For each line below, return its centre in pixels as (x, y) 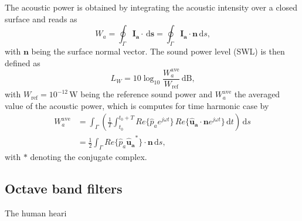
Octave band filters (64, 188)
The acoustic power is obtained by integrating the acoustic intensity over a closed (151, 7)
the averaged (257, 94)
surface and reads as (41, 18)
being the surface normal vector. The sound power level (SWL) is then (158, 51)
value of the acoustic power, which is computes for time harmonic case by (137, 105)
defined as (23, 62)
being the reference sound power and (146, 94)
